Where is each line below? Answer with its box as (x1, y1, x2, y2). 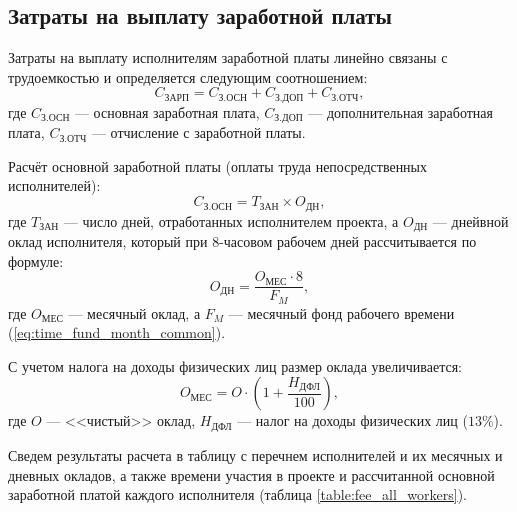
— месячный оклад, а (68, 302, 201, 323)
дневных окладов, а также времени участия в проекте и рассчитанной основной (8, 464, 495, 485)
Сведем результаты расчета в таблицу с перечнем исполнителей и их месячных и (8, 444, 503, 465)
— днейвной (432, 210, 509, 231)
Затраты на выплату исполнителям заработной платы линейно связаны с (8, 47, 448, 68)
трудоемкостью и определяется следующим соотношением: (8, 66, 368, 87)
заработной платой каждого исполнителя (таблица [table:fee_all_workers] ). (8, 484, 467, 505)
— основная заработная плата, (74, 101, 260, 122)
